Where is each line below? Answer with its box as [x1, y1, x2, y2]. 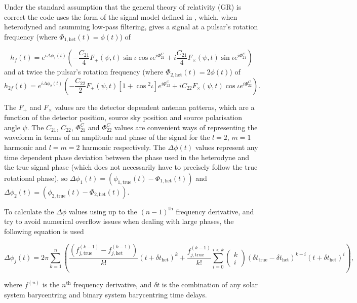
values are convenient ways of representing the [114, 122, 258, 132]
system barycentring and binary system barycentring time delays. [4, 289, 207, 300]
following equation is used [4, 225, 84, 236]
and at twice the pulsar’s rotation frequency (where [4, 66, 164, 77]
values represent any [195, 141, 258, 152]
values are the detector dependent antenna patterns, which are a [55, 101, 255, 112]
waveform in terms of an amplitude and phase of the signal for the [4, 132, 210, 142]
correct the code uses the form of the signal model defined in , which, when [4, 11, 237, 22]
